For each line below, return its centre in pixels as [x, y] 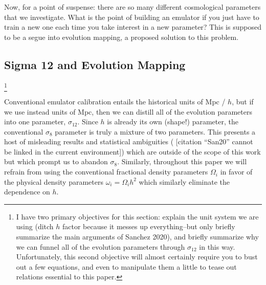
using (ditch [35, 226]
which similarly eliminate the [184, 181]
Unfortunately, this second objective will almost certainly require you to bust [137, 257]
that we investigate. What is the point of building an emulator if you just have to [132, 17]
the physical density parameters [54, 181]
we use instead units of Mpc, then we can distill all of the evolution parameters [128, 111]
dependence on [27, 192]
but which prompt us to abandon [56, 161]
